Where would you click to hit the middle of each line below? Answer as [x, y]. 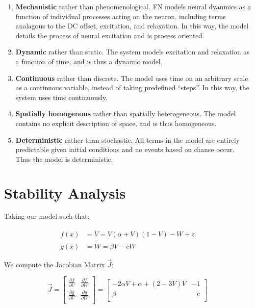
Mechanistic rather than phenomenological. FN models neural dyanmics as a [133, 6]
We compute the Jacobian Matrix [54, 264]
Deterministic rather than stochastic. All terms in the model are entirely [127, 140]
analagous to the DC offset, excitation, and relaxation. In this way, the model [132, 26]
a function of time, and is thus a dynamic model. [89, 61]
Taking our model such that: [47, 216]
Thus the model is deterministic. [64, 159]
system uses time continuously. [62, 97]
